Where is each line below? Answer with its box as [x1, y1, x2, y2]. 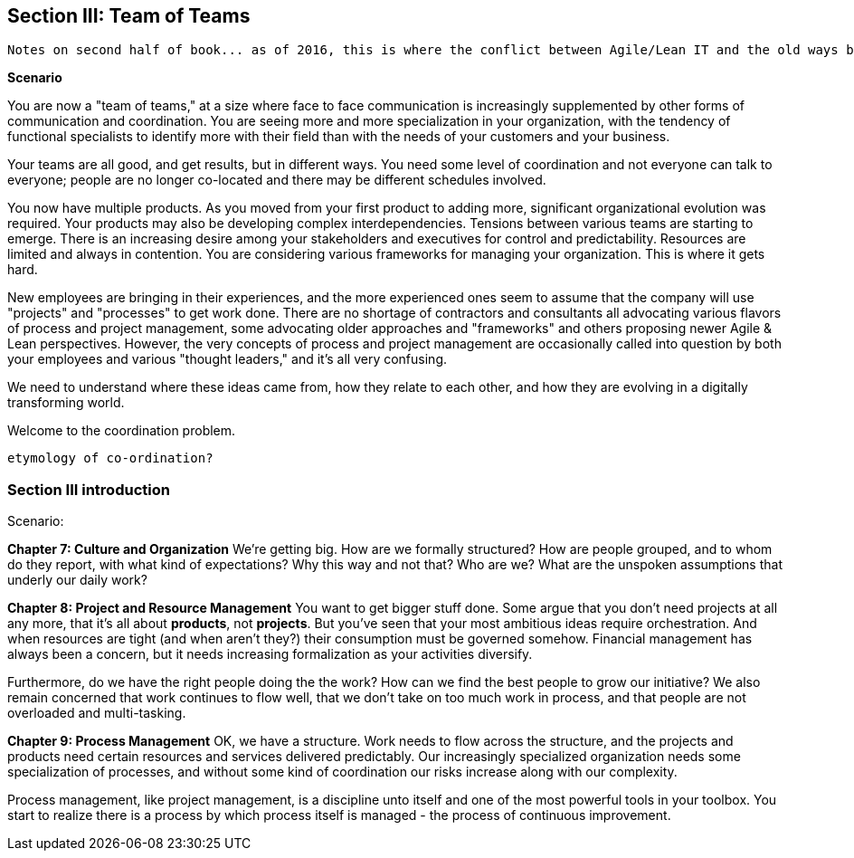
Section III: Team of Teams [7, 5, 251, 27]
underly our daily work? [7, 572, 147, 588]
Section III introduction [7, 480, 170, 499]
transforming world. [7, 395, 125, 411]
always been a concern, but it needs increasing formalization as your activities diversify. [7, 646, 533, 663]
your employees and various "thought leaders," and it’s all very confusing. [7, 351, 448, 367]
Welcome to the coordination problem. [7, 423, 236, 439]
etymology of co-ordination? [7, 451, 213, 466]
